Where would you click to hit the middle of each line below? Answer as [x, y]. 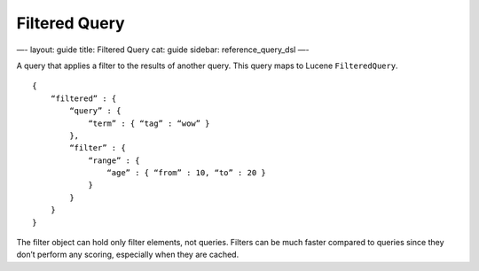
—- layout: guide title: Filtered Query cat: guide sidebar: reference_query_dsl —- [163, 50]
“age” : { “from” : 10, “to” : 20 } [186, 173]
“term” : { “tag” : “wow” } [149, 123]
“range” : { [114, 160]
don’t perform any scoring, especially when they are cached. [128, 255]
